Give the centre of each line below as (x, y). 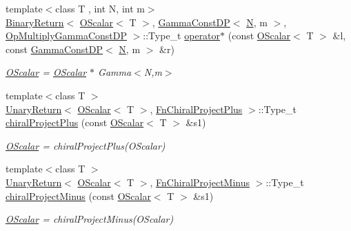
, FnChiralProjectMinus (200, 182)
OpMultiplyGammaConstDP (66, 36)
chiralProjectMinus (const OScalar (78, 195)
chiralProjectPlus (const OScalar (75, 122)
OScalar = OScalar (46, 72)
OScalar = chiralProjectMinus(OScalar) (90, 219)
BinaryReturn (35, 22)
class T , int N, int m (100, 8)
